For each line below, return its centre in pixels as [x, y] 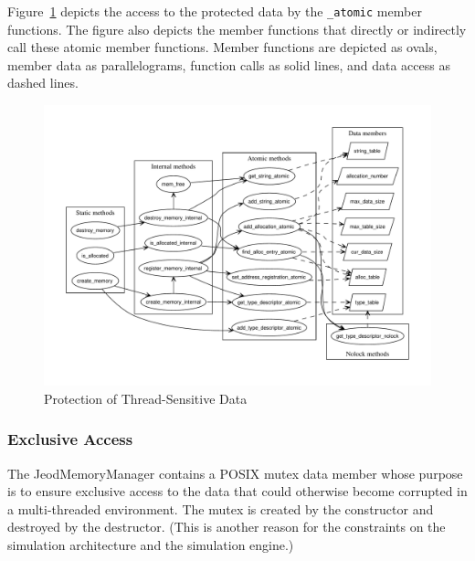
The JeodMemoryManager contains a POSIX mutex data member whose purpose [235, 473]
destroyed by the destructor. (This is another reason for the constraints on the [227, 527]
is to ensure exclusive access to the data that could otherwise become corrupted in [237, 491]
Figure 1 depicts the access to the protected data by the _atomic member [215, 11]
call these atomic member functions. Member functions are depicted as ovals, [222, 47]
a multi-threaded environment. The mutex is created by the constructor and [221, 508]
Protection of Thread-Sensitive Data [146, 398]
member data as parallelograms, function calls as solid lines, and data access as [229, 64]
